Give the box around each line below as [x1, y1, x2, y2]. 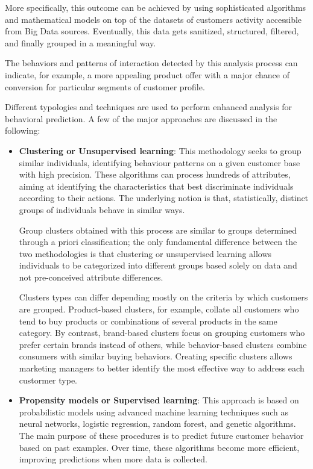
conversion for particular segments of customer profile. [5, 80, 205, 93]
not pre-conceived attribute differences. [19, 270, 163, 283]
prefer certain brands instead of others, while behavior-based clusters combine [19, 338, 307, 350]
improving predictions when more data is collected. [19, 453, 207, 465]
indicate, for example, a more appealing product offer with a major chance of [5, 68, 289, 81]
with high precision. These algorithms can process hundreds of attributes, [19, 168, 291, 181]
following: [5, 124, 40, 137]
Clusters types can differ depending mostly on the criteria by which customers [19, 291, 308, 303]
